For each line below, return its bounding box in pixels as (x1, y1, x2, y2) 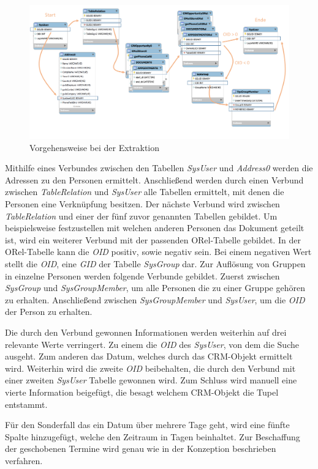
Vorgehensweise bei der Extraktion (29, 141, 160, 153)
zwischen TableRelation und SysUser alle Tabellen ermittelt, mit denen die (5, 185, 284, 198)
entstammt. (5, 397, 48, 410)
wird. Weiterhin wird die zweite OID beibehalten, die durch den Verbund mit (5, 361, 296, 374)
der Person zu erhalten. (5, 305, 93, 318)
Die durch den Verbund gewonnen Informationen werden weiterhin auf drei (5, 325, 287, 338)
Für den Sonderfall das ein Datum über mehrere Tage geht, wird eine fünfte (5, 418, 290, 431)
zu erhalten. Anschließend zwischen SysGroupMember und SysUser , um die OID (5, 293, 305, 306)
